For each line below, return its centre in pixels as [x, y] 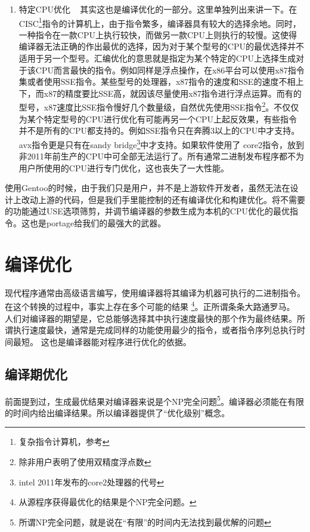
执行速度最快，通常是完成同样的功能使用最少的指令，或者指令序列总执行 [155, 330]
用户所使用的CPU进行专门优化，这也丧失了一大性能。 [124, 167]
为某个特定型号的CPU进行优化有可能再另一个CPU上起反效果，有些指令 [158, 119]
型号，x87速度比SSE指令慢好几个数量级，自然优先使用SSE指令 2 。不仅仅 [159, 106]
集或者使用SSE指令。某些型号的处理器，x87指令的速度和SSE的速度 [149, 82]
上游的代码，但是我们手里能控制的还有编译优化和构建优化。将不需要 [171, 199]
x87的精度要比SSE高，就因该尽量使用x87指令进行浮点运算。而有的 [173, 93]
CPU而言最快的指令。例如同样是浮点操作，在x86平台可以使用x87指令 [170, 70]
